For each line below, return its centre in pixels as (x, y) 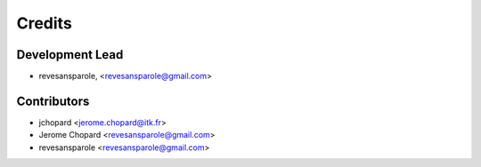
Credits (45, 23)
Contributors (53, 101)
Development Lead (70, 55)
